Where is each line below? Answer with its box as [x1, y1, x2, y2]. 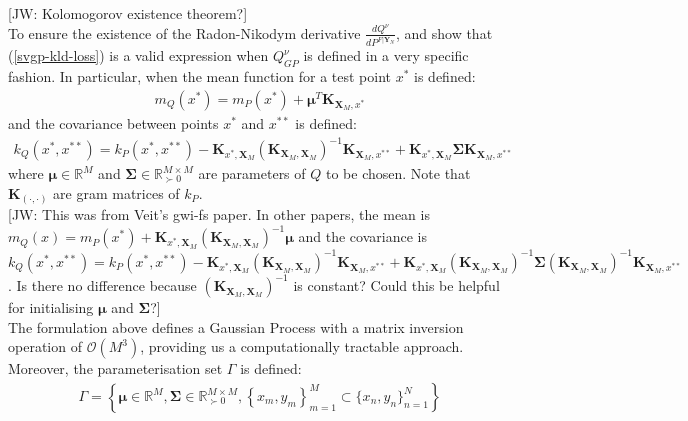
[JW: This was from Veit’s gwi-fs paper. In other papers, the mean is [8, 204, 430, 225]
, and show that [395, 22, 493, 43]
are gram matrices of [53, 182, 180, 203]
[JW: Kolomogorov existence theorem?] [8, 3, 248, 23]
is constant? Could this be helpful [293, 275, 500, 296]
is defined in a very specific [303, 45, 469, 66]
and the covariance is [298, 226, 427, 247]
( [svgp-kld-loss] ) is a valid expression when [8, 45, 269, 66]
